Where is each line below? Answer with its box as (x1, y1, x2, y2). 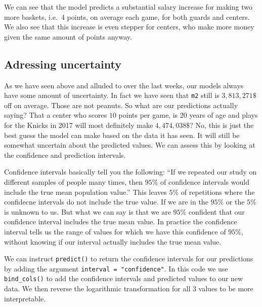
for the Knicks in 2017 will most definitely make (4, 120, 153, 130)
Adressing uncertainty (4, 56, 121, 72)
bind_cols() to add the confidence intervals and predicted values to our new (4, 273, 243, 284)
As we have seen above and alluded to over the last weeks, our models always (4, 80, 244, 90)
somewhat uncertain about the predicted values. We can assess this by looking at (4, 140, 255, 150)
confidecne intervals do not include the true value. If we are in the (4, 196, 208, 207)
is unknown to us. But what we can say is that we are (4, 206, 171, 217)
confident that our (188, 206, 245, 217)
